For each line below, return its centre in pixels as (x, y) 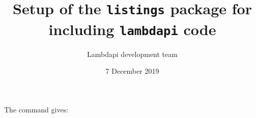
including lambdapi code (132, 29)
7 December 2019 (132, 71)
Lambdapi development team (132, 54)
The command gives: (36, 109)
